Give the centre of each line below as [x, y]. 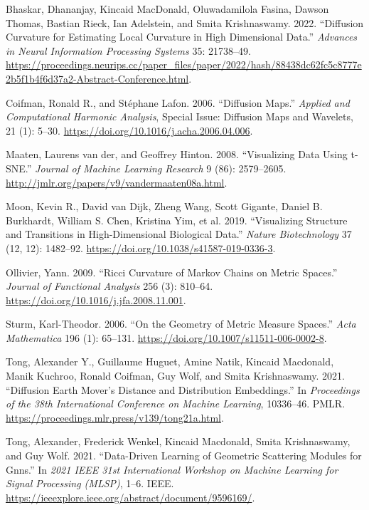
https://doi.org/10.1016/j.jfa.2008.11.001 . [96, 300]
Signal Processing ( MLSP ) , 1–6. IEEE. [90, 483]
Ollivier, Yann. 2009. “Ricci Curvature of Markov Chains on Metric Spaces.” [172, 272]
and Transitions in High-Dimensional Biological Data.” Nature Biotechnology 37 [179, 234]
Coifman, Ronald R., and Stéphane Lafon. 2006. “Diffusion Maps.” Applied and [178, 102]
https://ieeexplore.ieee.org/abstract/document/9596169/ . [130, 497]
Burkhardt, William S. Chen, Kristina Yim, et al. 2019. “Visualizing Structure [177, 220]
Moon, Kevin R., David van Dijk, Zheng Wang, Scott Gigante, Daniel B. [164, 206]
